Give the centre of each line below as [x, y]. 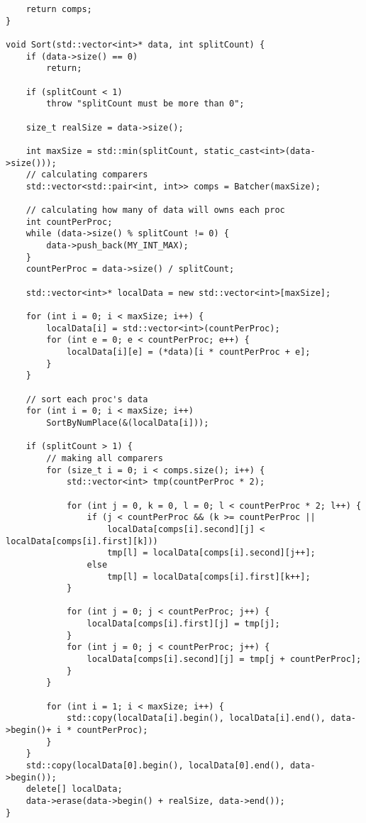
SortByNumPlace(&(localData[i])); [128, 422]
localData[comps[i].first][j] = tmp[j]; [183, 624]
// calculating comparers [87, 175]
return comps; [59, 9]
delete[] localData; [74, 789]
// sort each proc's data [87, 399]
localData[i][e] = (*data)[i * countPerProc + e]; [188, 352]
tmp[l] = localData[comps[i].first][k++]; [209, 576]
